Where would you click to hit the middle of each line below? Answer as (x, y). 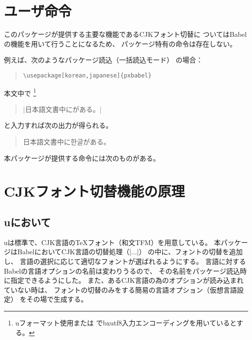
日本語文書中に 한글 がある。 (67, 141)
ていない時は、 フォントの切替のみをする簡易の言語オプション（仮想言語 (120, 289)
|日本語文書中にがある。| (62, 109)
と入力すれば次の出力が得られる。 (58, 125)
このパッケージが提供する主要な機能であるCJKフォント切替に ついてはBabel (125, 34)
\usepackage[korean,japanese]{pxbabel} (87, 75)
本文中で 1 (20, 92)
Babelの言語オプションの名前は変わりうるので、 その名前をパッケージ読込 (122, 270)
